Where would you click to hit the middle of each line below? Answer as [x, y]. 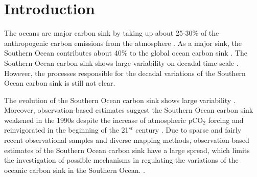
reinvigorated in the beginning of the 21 [66, 130]
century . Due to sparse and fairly [189, 130]
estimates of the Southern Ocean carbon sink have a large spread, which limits [127, 150]
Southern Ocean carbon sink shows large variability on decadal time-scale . [121, 62]
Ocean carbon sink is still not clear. [60, 83]
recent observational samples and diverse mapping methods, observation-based [127, 140]
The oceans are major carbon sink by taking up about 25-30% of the [112, 33]
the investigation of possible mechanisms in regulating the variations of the [121, 160]
